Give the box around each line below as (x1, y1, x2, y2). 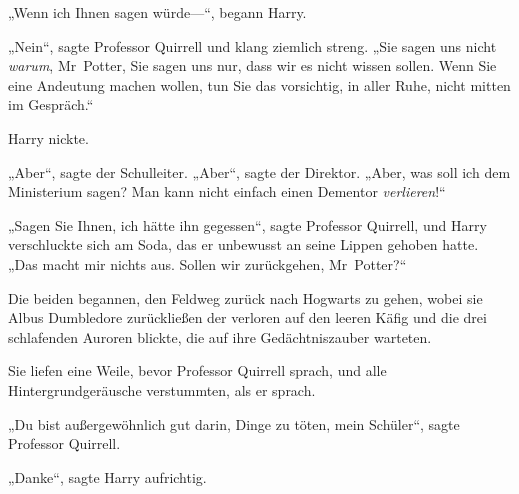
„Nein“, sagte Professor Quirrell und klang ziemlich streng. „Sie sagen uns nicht (8, 35, 497, 56)
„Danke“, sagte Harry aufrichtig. (8, 466, 207, 487)
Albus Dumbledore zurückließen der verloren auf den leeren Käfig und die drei (8, 307, 487, 328)
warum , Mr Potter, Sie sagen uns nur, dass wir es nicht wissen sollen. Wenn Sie (8, 55, 497, 76)
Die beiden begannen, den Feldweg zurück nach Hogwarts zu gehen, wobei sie (8, 287, 483, 308)
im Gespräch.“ (8, 94, 94, 115)
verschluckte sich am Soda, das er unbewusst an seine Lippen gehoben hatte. (8, 234, 479, 255)
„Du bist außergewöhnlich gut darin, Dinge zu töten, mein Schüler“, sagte (8, 413, 460, 434)
